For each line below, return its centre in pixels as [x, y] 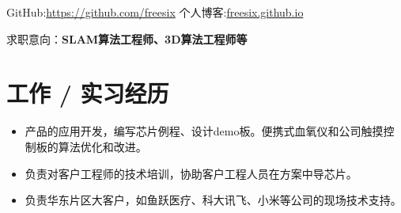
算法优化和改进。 [102, 146]
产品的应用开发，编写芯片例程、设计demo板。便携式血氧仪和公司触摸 [204, 131]
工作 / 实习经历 [88, 93]
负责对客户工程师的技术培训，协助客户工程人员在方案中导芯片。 [191, 173]
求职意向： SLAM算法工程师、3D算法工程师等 [127, 38]
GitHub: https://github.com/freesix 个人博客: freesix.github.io [155, 12]
